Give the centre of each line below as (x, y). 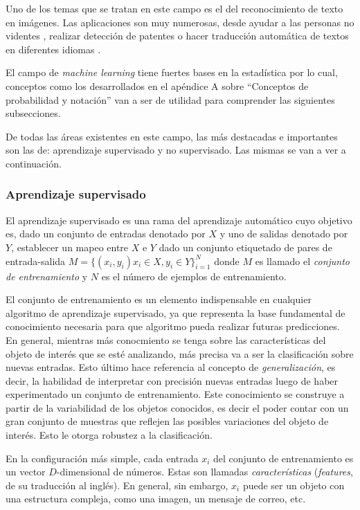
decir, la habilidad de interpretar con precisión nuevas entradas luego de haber (172, 380)
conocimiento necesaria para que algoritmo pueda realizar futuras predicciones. (173, 326)
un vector (26, 472)
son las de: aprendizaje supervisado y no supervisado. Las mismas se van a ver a (176, 150)
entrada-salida (36, 261)
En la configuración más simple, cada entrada (102, 458)
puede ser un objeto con (294, 485)
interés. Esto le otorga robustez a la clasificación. (109, 435)
